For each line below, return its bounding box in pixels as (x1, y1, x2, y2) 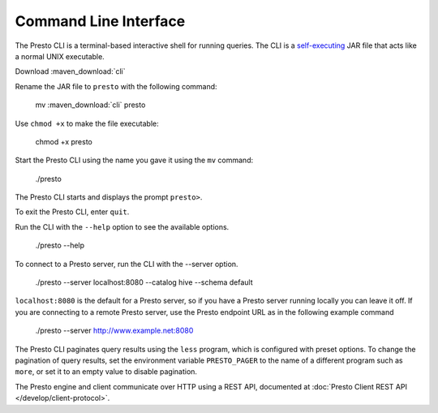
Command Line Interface (15, 12, 186, 30)
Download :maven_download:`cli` (15, 67, 126, 76)
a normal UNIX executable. (15, 51, 105, 61)
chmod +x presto (35, 136, 92, 146)
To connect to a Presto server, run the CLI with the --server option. (15, 259, 238, 269)
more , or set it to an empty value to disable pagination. (15, 367, 198, 376)
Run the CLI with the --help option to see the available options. (15, 222, 230, 231)
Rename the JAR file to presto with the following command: (15, 81, 218, 91)
